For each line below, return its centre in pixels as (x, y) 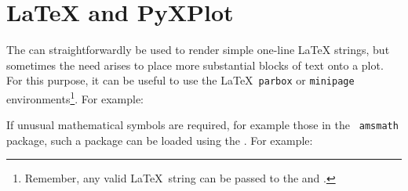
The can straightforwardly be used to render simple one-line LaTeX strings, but (198, 50)
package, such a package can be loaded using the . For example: (160, 140)
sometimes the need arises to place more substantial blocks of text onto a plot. (195, 65)
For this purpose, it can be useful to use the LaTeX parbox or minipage (180, 80)
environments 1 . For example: (75, 97)
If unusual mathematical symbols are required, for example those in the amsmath (202, 125)
